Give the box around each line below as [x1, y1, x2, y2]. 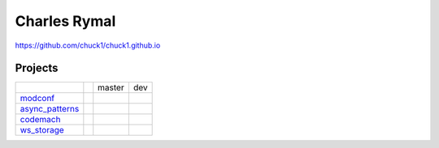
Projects [15, 61, 59, 75]
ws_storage [20, 125, 64, 136]
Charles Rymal [15, 12, 116, 30]
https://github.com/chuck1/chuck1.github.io [15, 40, 161, 50]
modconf [20, 93, 55, 104]
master [98, 82, 125, 93]
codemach [20, 114, 61, 125]
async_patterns [20, 104, 80, 115]
